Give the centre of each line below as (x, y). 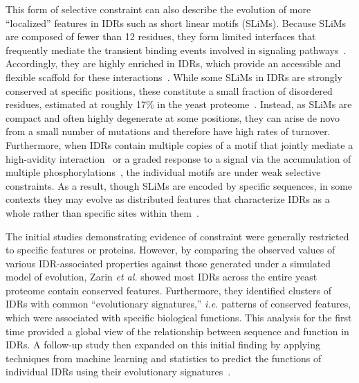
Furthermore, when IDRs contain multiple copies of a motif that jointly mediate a (179, 144)
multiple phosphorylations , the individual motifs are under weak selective (163, 172)
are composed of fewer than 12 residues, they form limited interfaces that (161, 36)
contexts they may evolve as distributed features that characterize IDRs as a (168, 199)
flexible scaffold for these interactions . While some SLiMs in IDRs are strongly (174, 77)
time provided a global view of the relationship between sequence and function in (177, 331)
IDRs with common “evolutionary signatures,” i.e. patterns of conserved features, (178, 304)
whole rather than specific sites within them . (102, 212)
